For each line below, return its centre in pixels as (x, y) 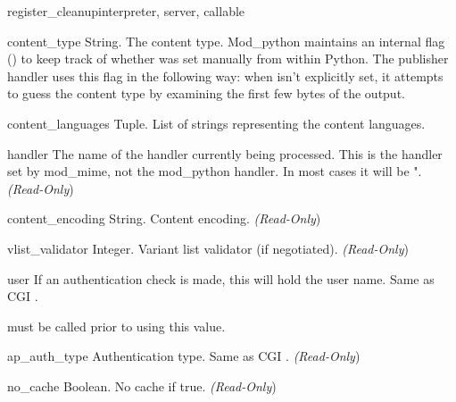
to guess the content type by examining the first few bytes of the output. (206, 93)
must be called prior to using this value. (116, 326)
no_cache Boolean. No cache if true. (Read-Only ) (142, 385)
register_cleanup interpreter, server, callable (126, 11)
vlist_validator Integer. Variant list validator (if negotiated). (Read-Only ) (208, 248)
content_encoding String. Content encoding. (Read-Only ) (164, 218)
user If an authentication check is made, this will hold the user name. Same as (221, 278)
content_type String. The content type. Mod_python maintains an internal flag (226, 41)
